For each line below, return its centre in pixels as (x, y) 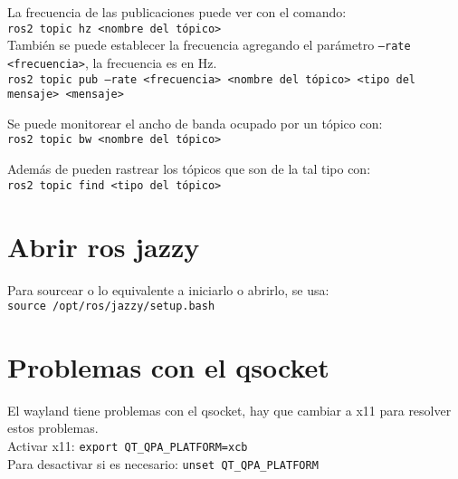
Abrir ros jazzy (104, 246)
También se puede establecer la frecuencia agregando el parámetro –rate (209, 45)
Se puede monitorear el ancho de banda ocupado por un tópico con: (195, 123)
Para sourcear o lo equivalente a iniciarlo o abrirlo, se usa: (168, 289)
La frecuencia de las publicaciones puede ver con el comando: (177, 12)
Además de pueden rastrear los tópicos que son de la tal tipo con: (189, 169)
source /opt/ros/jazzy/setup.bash (111, 307)
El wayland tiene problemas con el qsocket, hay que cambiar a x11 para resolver (229, 410)
